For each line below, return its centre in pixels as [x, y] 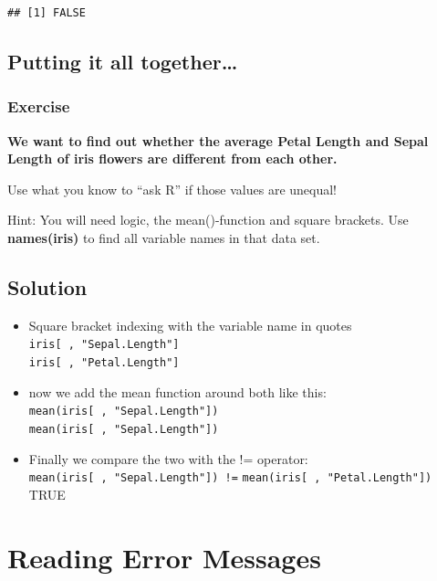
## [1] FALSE [47, 13]
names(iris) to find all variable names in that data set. [164, 237]
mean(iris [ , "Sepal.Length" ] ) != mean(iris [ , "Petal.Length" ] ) [230, 478]
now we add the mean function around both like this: [177, 391]
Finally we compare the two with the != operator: [168, 458]
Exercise [39, 106]
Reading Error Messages [164, 557]
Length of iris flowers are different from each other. [172, 158]
